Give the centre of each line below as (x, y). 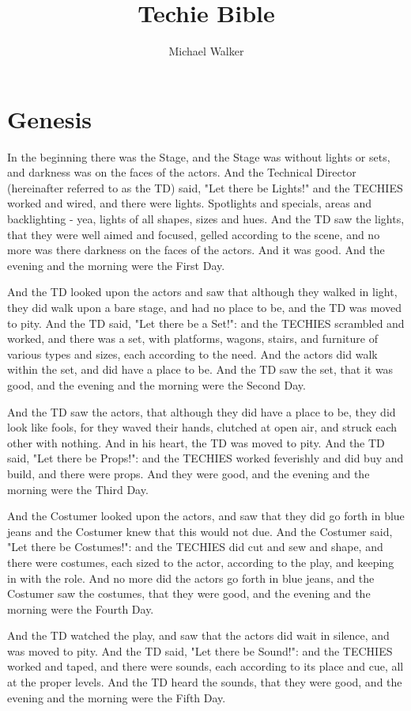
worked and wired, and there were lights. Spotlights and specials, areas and (190, 203)
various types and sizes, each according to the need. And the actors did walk (192, 354)
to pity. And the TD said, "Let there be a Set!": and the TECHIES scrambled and (206, 323)
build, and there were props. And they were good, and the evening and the (189, 473)
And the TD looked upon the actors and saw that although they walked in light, (202, 292)
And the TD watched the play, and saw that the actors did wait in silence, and (198, 635)
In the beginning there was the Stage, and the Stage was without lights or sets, (199, 156)
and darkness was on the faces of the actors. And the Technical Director (182, 172)
